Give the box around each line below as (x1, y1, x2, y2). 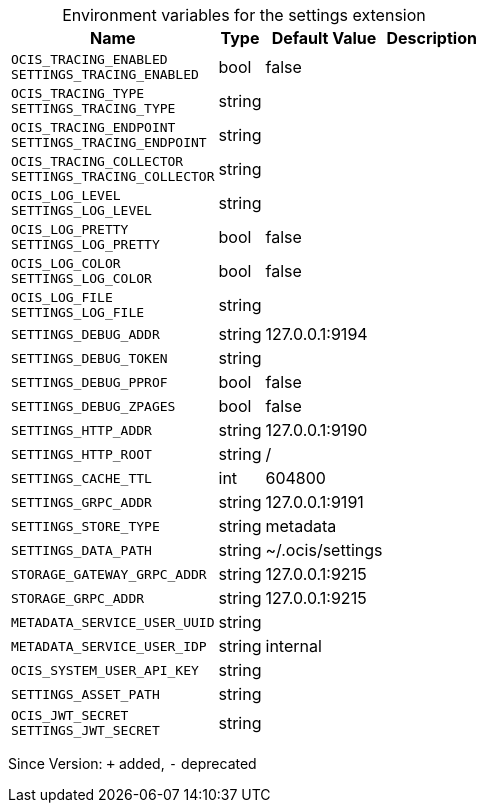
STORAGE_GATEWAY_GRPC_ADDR (11, 566, 207, 582)
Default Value (271, 28, 377, 48)
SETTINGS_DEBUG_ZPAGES (11, 398, 176, 414)
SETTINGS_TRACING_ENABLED (11, 67, 199, 82)
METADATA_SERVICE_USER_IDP (11, 638, 207, 654)
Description (386, 28, 477, 48)
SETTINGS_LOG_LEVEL (11, 203, 152, 218)
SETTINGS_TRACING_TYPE (11, 101, 176, 116)
